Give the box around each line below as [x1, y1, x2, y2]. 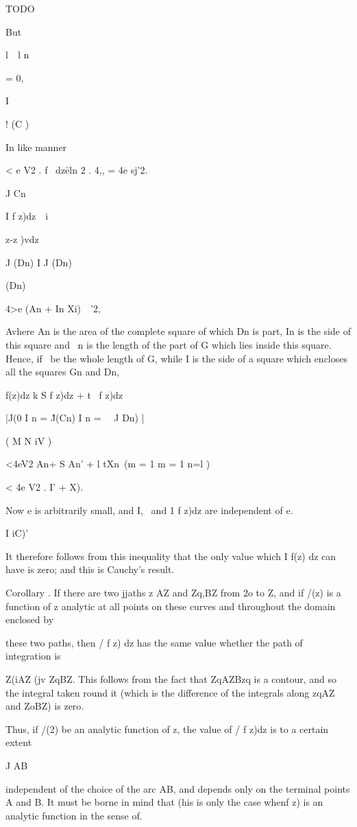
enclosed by [5, 612, 54, 627]
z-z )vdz [5, 231, 39, 246]
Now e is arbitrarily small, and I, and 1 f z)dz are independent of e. [5, 502, 293, 517]
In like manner [5, 139, 67, 154]
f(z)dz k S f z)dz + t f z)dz [5, 387, 123, 401]
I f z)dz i [5, 209, 49, 223]
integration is [5, 649, 61, 663]
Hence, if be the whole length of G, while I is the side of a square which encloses [5, 351, 348, 365]
